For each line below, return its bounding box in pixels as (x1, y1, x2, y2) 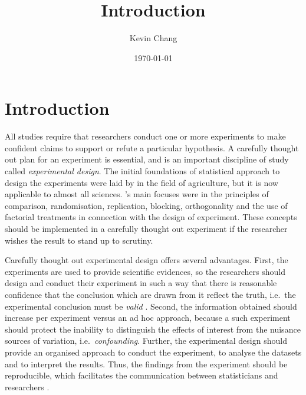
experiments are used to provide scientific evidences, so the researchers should (5, 265, 286, 277)
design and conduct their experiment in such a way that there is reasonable (5, 277, 277, 289)
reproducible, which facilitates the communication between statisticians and (5, 369, 278, 381)
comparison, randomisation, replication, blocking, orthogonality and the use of (5, 199, 288, 211)
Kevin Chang (129, 32, 177, 44)
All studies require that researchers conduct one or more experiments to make (5, 130, 286, 142)
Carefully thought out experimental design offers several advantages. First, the (5, 254, 288, 266)
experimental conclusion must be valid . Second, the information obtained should (5, 300, 297, 312)
